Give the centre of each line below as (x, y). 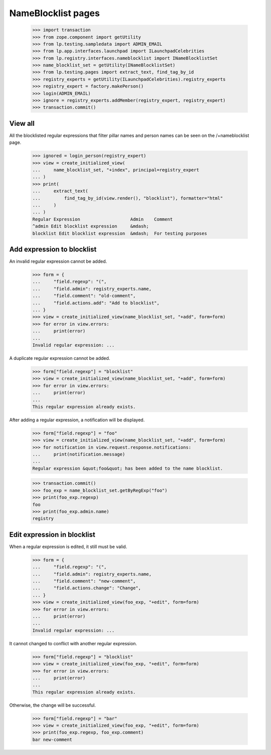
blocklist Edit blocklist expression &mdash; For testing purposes (120, 233)
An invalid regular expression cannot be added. (58, 261)
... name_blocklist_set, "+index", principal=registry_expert (116, 170)
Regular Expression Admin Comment (103, 219)
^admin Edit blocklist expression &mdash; (91, 226)
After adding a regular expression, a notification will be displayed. (77, 420)
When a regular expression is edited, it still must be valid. (68, 547)
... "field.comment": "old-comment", (84, 296)
